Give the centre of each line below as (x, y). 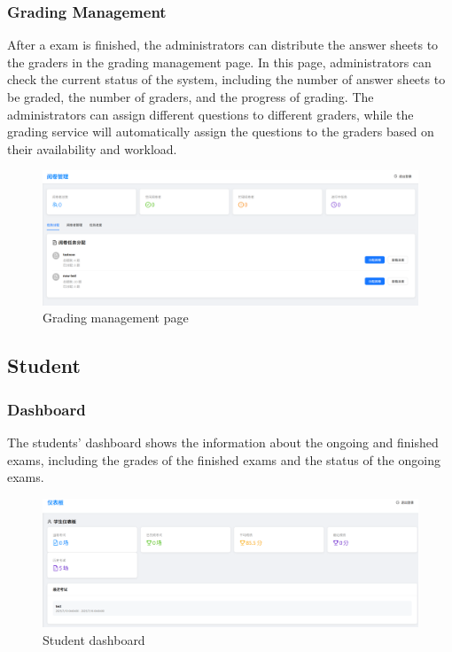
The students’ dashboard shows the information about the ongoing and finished (223, 442)
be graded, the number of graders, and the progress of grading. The (191, 97)
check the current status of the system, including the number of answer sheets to (226, 79)
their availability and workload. (92, 148)
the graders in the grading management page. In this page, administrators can (219, 62)
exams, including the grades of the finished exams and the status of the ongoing (224, 459)
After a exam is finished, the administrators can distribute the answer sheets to (223, 45)
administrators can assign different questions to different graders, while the (210, 114)
